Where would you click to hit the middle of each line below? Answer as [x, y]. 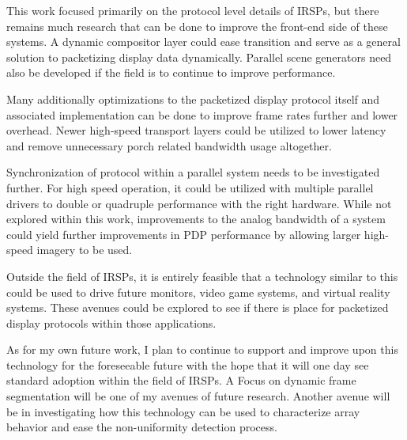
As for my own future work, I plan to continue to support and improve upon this [202, 349]
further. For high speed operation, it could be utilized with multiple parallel [190, 187]
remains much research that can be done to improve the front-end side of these [197, 26]
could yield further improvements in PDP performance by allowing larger [184, 234]
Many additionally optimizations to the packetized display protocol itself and [193, 99]
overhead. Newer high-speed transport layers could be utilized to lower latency [196, 130]
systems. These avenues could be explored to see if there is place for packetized [198, 307]
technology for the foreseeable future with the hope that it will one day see [188, 364]
